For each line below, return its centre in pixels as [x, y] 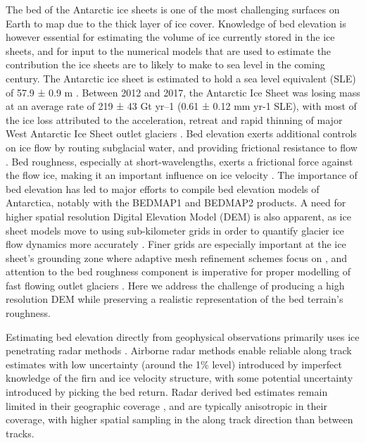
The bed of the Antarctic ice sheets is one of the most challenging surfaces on [173, 9]
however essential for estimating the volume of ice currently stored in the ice [170, 37]
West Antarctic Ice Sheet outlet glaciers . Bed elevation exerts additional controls [181, 133]
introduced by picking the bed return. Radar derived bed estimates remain [167, 392]
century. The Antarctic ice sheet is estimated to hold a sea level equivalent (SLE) [181, 78]
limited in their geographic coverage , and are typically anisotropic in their [166, 405]
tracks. [20, 433]
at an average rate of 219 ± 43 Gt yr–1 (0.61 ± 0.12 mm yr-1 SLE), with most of [181, 106]
